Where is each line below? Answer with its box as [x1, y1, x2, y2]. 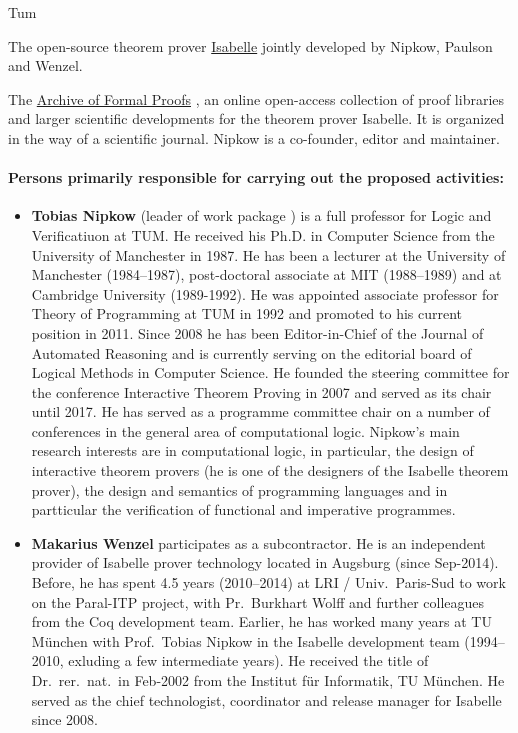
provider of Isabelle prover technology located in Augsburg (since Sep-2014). [31, 552, 499, 573]
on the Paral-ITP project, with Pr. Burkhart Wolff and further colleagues [31, 591, 485, 612]
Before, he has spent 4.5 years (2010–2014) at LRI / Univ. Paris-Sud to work [31, 572, 506, 593]
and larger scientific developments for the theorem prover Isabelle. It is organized [8, 108, 505, 129]
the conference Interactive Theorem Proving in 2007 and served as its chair [31, 381, 492, 402]
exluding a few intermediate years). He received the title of [68, 650, 429, 671]
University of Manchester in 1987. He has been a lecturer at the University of [31, 244, 506, 265]
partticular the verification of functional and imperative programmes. [31, 499, 456, 520]
